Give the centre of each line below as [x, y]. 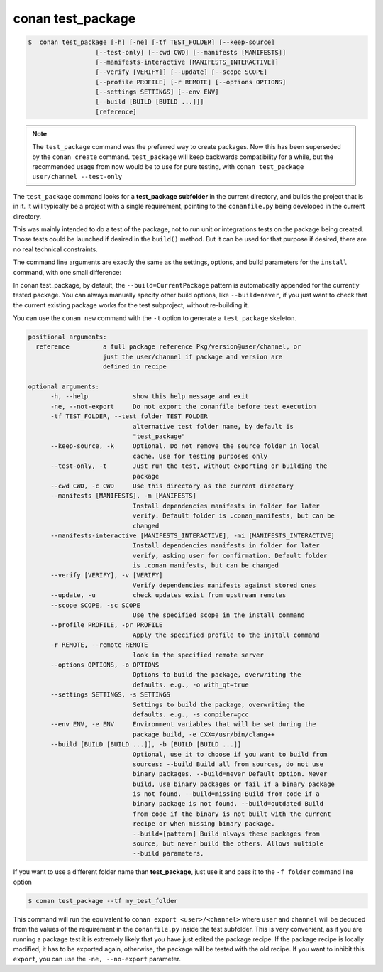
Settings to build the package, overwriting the [218, 704]
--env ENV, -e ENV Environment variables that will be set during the [183, 725]
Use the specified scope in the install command [218, 615]
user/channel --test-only [77, 177]
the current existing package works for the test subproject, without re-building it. [131, 305]
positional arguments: [67, 337]
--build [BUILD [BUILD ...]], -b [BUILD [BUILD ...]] [146, 744]
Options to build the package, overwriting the [217, 675]
